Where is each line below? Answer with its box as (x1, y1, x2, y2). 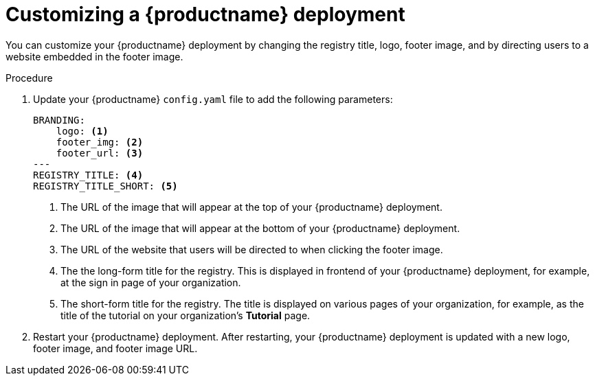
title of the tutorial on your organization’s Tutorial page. (60, 309, 311, 321)
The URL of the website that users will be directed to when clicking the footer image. (60, 243, 443, 255)
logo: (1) (56, 125, 109, 137)
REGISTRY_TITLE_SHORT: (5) (33, 180, 178, 192)
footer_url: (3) (56, 147, 144, 159)
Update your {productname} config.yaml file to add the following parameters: (33, 93, 393, 105)
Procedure (5, 71, 53, 84)
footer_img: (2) (56, 136, 144, 148)
